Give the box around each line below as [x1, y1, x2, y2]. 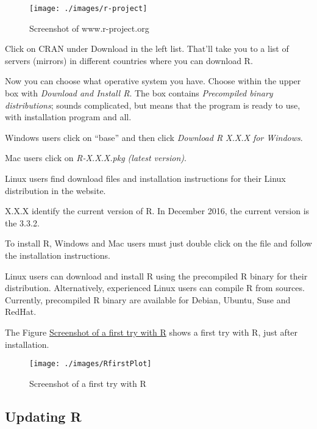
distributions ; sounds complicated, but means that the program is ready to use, [5, 98, 301, 111]
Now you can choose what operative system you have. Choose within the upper [5, 74, 301, 87]
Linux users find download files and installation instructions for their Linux [5, 172, 286, 184]
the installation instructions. [5, 248, 110, 261]
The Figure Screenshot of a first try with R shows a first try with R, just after [5, 325, 298, 338]
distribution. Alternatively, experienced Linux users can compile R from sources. [5, 281, 305, 294]
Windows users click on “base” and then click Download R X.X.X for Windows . [5, 131, 303, 143]
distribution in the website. [5, 184, 106, 196]
